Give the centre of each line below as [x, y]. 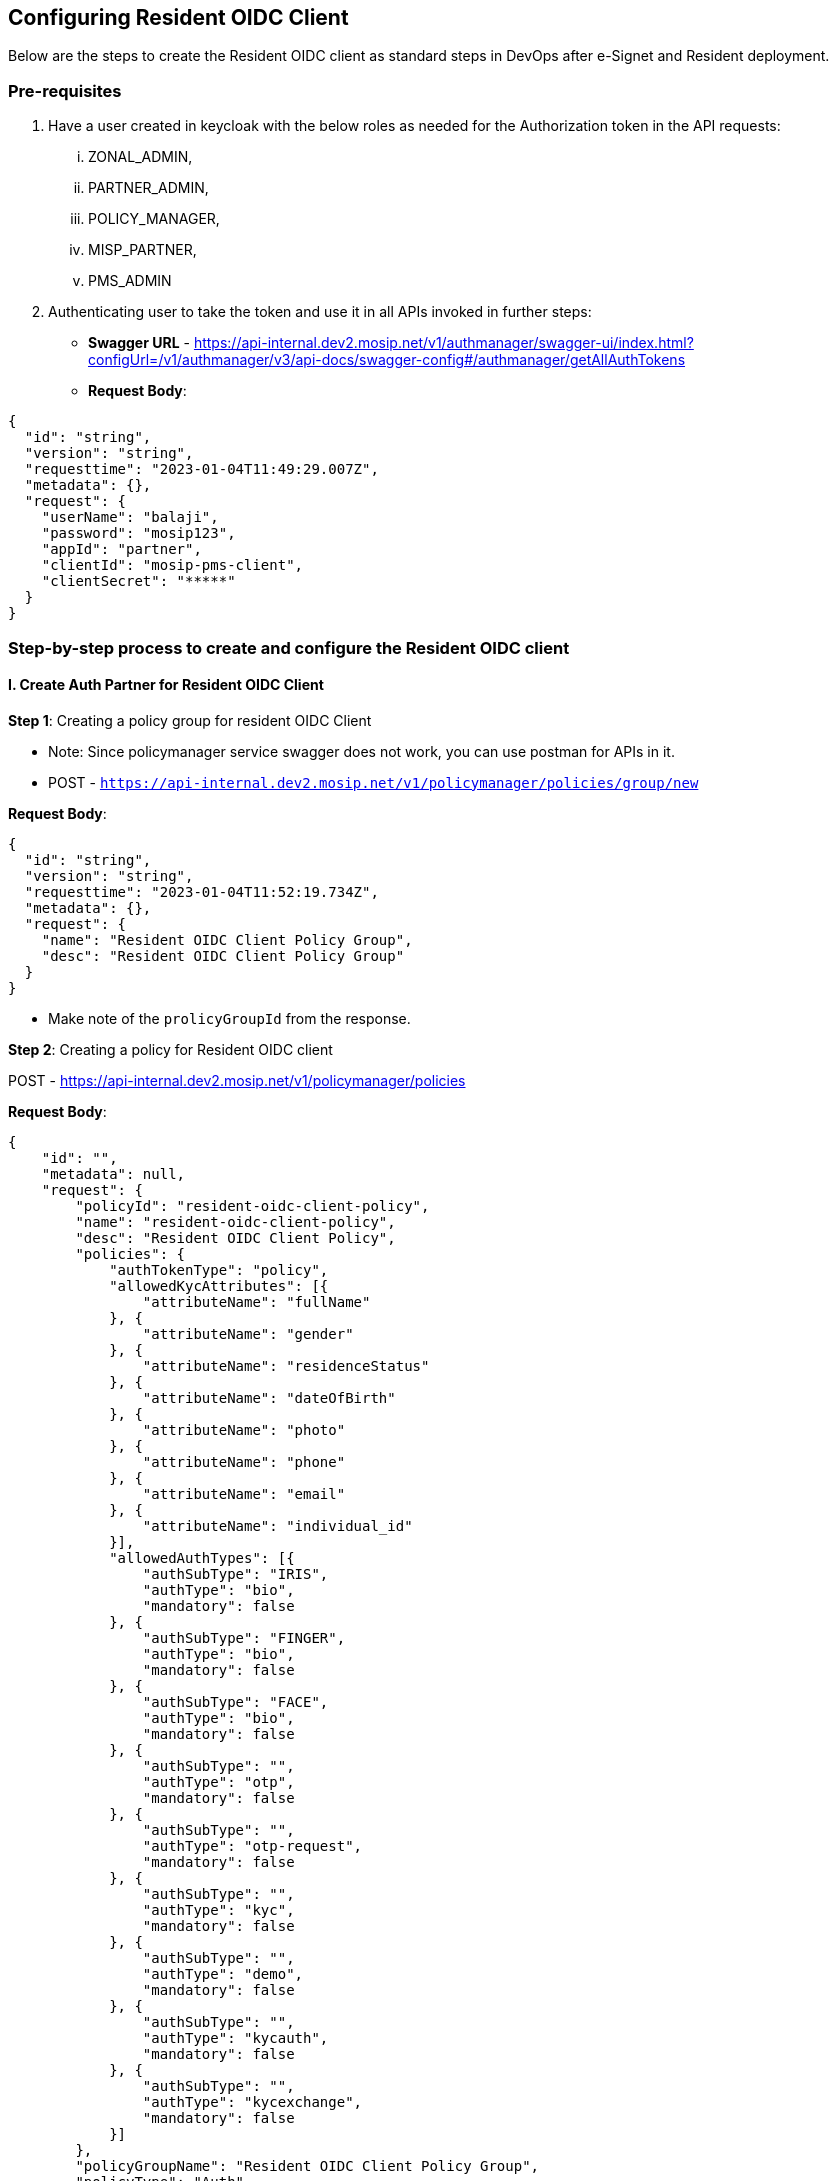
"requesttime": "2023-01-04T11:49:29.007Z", [201, 469]
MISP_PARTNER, [142, 250]
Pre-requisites [65, 90]
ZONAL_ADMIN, [140, 157]
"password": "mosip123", [138, 533]
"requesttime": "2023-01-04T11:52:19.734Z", [201, 891]
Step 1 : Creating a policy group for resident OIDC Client [190, 720]
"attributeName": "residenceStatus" [286, 1365]
